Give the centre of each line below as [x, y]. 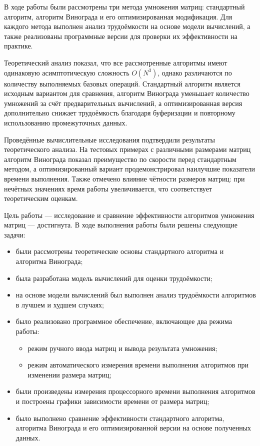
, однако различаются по [195, 72]
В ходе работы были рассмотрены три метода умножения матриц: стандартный [124, 6]
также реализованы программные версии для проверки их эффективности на [121, 36]
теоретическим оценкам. [41, 198]
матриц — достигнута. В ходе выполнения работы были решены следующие [121, 225]
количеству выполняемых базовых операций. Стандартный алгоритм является [122, 83]
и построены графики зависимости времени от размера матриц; [112, 401]
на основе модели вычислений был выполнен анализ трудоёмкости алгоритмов [136, 295]
